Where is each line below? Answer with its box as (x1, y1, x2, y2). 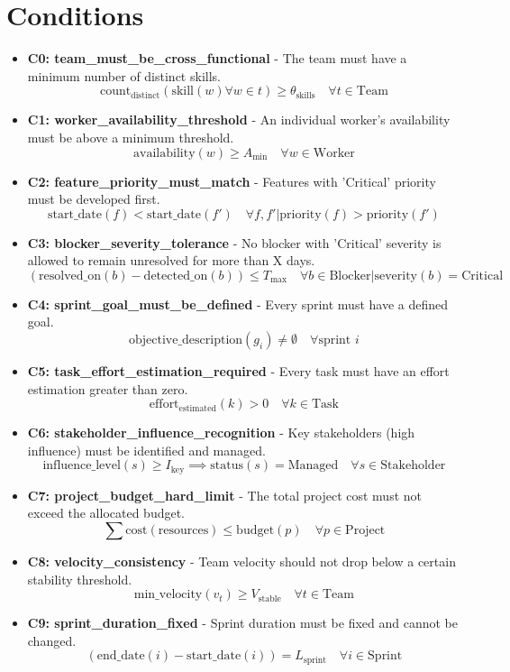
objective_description (128, 334, 243, 347)
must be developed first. (27, 189, 160, 208)
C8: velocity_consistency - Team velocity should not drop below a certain (27, 552, 456, 571)
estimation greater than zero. (27, 379, 188, 398)
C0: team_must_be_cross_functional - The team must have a (27, 49, 407, 68)
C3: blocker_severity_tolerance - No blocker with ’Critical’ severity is (27, 233, 442, 252)
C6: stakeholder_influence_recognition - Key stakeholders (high (27, 423, 415, 442)
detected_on (143, 269, 208, 282)
